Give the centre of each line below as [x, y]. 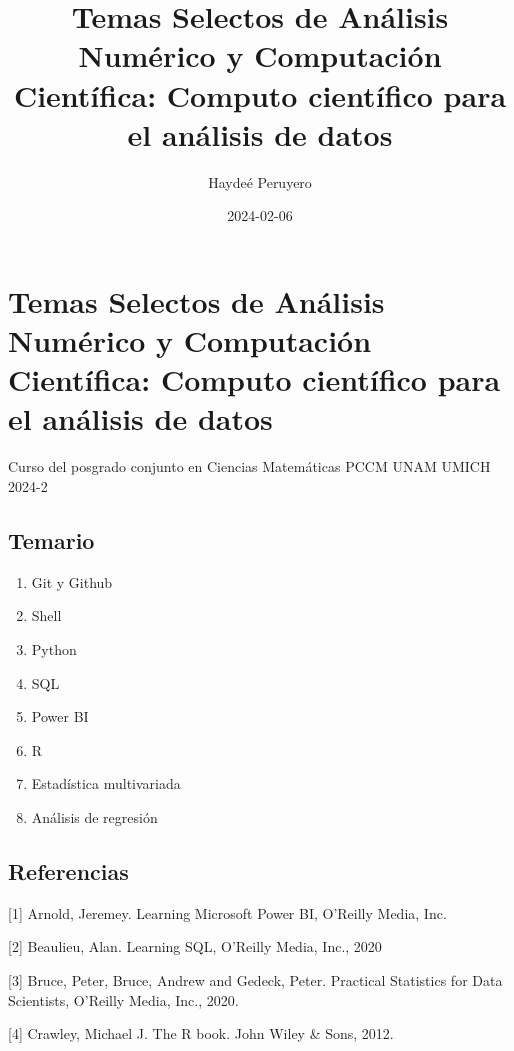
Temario [51, 539]
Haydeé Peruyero [260, 181]
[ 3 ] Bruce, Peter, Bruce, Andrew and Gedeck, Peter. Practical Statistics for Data [255, 979]
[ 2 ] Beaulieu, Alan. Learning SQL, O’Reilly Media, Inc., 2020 [195, 946]
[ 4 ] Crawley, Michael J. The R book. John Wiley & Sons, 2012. [201, 1033]
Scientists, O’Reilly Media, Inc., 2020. [123, 999]
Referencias [68, 870]
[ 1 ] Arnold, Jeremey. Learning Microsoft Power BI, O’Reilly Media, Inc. [227, 912]
